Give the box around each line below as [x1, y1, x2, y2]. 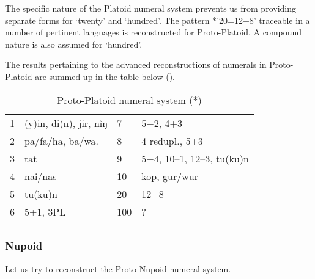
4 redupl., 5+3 [141, 133, 203, 148]
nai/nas [24, 168, 57, 183]
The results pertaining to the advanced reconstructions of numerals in [5, 58, 267, 71]
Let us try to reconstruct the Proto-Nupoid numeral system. [5, 262, 231, 275]
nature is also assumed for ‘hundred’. [5, 37, 143, 50]
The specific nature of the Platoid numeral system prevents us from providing [5, 2, 296, 14]
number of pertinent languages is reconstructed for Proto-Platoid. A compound [5, 26, 302, 38]
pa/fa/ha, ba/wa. [24, 133, 98, 148]
